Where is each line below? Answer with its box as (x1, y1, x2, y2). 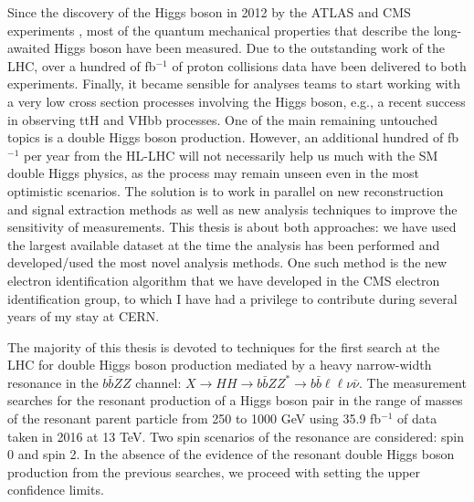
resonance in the (7, 372, 99, 392)
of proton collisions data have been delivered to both (172, 56, 467, 75)
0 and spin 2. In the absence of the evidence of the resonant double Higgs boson (7, 444, 455, 464)
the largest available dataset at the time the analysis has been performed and (7, 235, 440, 254)
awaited (7, 38, 50, 58)
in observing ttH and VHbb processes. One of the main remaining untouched (7, 110, 438, 129)
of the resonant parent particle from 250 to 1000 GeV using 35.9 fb (7, 409, 382, 428)
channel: (135, 372, 182, 392)
